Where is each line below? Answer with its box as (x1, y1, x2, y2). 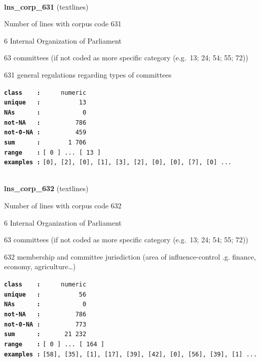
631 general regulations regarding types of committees (4, 69, 172, 80)
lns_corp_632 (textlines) (4, 183, 89, 194)
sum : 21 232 (4, 331, 87, 338)
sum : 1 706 (4, 138, 87, 146)
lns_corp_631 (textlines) (4, 1, 89, 12)
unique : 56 (4, 291, 87, 298)
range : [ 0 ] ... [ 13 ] (4, 149, 101, 156)
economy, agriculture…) (4, 261, 76, 272)
